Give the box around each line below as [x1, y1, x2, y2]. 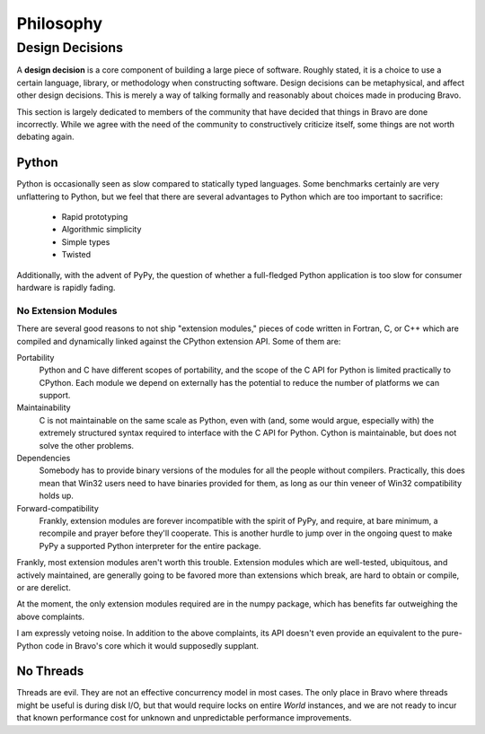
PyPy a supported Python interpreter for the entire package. [39, 540, 261, 551]
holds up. [39, 490, 74, 502]
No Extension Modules [16, 304, 118, 317]
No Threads [16, 664, 84, 679]
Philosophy [16, 13, 103, 33]
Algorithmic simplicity [61, 224, 142, 235]
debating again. [16, 131, 75, 143]
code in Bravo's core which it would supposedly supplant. [45, 640, 260, 651]
